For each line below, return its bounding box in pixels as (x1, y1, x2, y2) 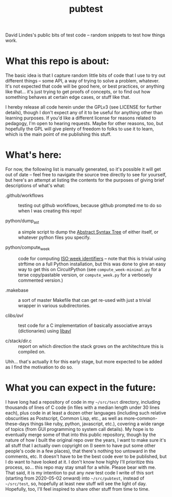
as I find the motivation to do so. (5, 364, 73, 370)
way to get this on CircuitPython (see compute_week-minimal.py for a (18, 266, 161, 272)
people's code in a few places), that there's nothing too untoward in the (5, 448, 156, 454)
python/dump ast (5, 218, 39, 225)
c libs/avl (5, 312, 24, 318)
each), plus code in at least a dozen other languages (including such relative (5, 409, 166, 416)
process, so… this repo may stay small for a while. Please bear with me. (5, 464, 156, 470)
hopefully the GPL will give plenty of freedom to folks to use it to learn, (5, 126, 155, 132)
